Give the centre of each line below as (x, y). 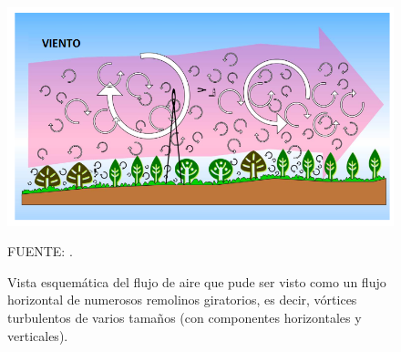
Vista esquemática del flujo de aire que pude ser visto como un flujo (197, 281)
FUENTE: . (40, 251)
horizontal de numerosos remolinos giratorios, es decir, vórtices (182, 300)
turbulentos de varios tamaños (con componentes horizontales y (185, 318)
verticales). (38, 335)
